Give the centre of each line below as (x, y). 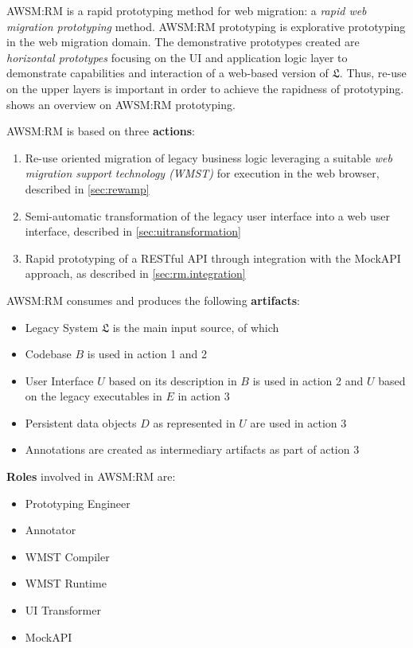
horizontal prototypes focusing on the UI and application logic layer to (177, 57)
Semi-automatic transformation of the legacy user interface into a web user (207, 215)
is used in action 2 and (308, 380)
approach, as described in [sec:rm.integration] (135, 273)
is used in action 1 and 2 (147, 354)
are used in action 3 (298, 422)
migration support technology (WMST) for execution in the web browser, (202, 173)
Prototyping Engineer (78, 503)
